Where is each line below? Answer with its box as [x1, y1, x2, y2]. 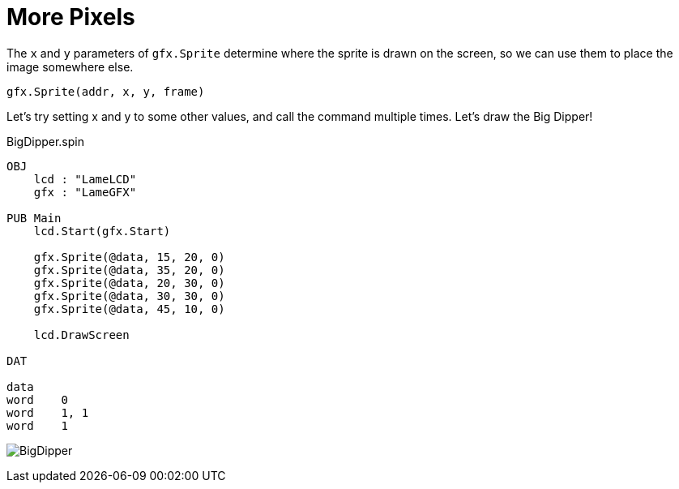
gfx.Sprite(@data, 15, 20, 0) [33, 250, 225, 264]
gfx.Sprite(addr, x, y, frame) [6, 84, 205, 98]
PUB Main [6, 211, 62, 225]
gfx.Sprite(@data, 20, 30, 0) [33, 276, 225, 290]
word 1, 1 [6, 405, 89, 419]
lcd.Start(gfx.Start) [33, 224, 171, 238]
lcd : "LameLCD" [33, 172, 137, 186]
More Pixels [6, 3, 135, 31]
